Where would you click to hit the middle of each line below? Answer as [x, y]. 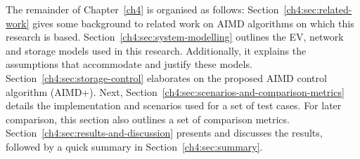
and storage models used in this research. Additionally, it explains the [156, 50]
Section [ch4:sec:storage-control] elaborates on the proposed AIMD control [166, 77]
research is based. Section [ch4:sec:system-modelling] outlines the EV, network [175, 37]
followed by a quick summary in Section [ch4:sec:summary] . [134, 146]
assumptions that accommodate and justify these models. [129, 64]
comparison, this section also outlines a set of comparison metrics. [148, 119]
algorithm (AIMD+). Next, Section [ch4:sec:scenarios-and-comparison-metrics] [175, 91]
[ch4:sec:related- [318, 9]
